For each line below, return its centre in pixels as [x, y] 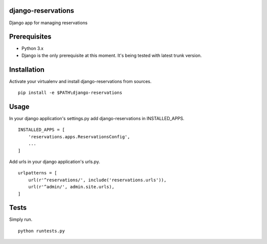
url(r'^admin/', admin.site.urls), [71, 187]
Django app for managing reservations [48, 23]
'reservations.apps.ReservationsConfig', [79, 137]
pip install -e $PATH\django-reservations [70, 93]
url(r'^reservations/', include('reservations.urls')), [97, 180]
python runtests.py [42, 231]
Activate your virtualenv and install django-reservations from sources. [80, 81]
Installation [27, 69]
